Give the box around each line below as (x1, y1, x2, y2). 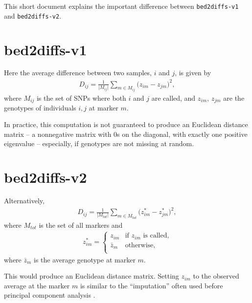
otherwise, (125, 241, 156, 249)
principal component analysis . (4, 290, 95, 300)
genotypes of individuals (4, 103, 76, 113)
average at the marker (4, 280, 70, 290)
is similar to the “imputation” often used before (80, 280, 223, 290)
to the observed (193, 271, 239, 281)
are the (223, 93, 245, 103)
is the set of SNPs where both (36, 93, 126, 103)
